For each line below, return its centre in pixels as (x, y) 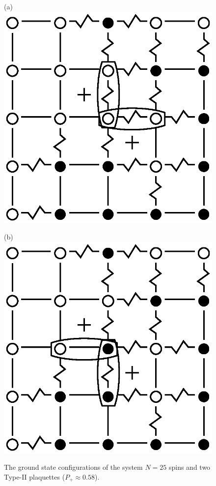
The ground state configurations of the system (73, 467)
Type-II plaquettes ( (35, 476)
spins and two (189, 467)
